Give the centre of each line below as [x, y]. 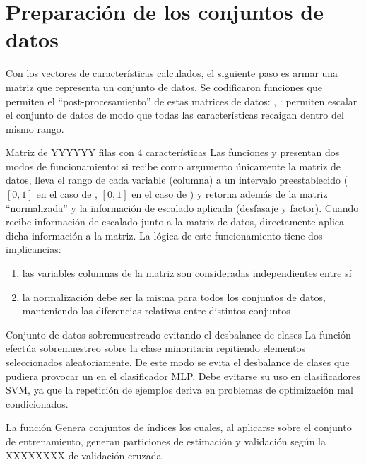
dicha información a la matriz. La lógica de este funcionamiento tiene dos [164, 235]
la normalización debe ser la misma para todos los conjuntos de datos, [174, 296]
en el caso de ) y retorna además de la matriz [230, 194]
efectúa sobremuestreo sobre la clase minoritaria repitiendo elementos [156, 348]
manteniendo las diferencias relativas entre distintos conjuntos [156, 311]
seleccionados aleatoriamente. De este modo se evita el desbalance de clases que [178, 362]
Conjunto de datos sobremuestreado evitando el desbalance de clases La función [178, 334]
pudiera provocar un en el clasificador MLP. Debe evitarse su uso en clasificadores [183, 376]
